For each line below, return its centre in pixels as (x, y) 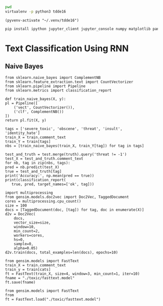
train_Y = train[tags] (28, 141)
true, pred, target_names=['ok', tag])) (53, 184)
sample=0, (24, 244)
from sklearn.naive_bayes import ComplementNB (53, 77)
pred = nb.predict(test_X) (32, 167)
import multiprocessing (29, 192)
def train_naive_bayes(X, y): (36, 99)
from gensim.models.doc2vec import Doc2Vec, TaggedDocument (67, 197)
